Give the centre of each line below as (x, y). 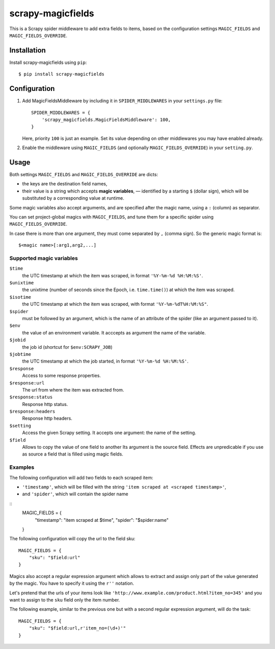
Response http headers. (47, 418)
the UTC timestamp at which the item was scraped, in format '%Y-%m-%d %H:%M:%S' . (113, 275)
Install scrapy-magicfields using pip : (48, 62)
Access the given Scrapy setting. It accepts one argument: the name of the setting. (109, 433)
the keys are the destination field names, (65, 184)
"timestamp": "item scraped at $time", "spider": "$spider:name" (102, 520)
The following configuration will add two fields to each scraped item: (81, 477)
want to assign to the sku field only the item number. (65, 600)
